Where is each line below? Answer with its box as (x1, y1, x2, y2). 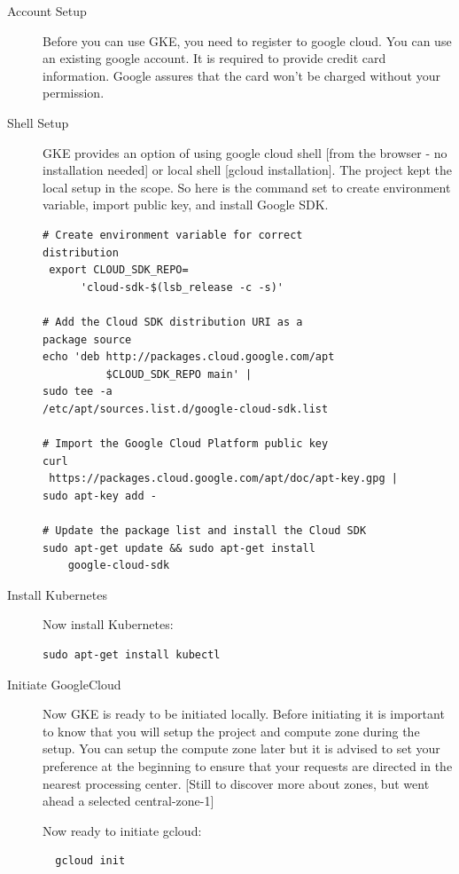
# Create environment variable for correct (43, 228, 303, 241)
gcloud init (55, 854, 126, 868)
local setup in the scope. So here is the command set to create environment (43, 177, 451, 196)
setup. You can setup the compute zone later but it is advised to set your (43, 739, 440, 758)
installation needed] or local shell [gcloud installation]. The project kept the (43, 161, 452, 179)
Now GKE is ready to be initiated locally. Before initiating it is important (43, 705, 445, 723)
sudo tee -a (43, 385, 113, 398)
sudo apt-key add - (43, 489, 157, 502)
